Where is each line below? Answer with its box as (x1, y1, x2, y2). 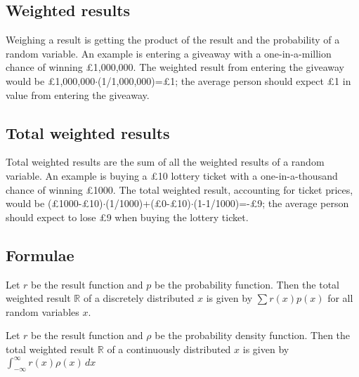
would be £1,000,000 (6, 73, 96, 88)
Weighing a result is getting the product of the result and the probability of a (6, 32, 340, 47)
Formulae (6, 244, 74, 265)
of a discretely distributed (83, 291, 195, 305)
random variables (6, 304, 79, 319)
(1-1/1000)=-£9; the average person (193, 196, 349, 211)
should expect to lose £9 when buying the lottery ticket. (6, 209, 249, 224)
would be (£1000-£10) (6, 196, 103, 211)
